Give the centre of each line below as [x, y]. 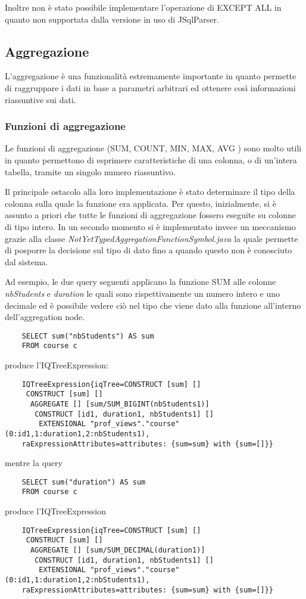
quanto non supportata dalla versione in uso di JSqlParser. [112, 19]
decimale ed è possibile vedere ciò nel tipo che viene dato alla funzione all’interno [153, 305]
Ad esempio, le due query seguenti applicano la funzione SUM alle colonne [140, 282]
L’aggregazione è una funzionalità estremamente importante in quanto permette [151, 76]
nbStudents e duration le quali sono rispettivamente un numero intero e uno [142, 293]
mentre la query [34, 463]
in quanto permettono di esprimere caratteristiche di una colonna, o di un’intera [151, 159]
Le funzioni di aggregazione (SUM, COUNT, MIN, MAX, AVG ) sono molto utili [153, 148]
